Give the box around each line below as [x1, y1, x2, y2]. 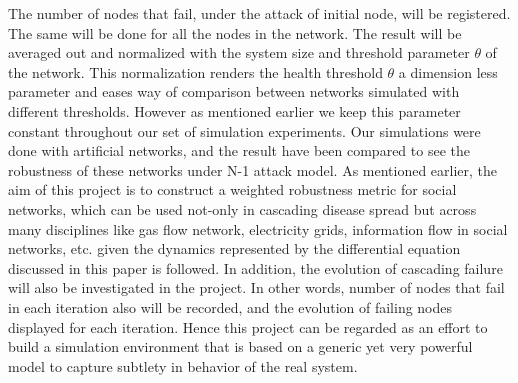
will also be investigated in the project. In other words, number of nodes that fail [8, 277, 505, 298]
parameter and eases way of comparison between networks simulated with [8, 81, 460, 102]
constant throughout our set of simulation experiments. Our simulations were [8, 120, 481, 141]
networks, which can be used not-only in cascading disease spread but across [8, 198, 477, 219]
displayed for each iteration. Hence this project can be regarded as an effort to [8, 316, 488, 337]
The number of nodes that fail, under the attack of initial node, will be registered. [8, 3, 511, 23]
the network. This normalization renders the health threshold [8, 61, 383, 82]
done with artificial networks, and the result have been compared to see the [8, 140, 470, 161]
